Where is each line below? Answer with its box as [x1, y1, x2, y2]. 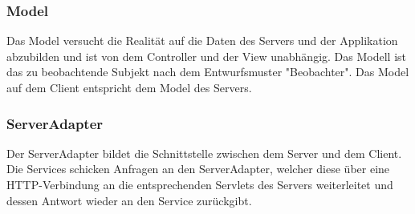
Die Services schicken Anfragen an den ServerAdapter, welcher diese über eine [6, 160, 390, 177]
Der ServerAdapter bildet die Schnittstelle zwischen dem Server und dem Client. [6, 144, 402, 161]
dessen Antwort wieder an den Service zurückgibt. [6, 192, 252, 208]
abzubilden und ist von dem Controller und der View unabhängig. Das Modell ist [6, 47, 406, 64]
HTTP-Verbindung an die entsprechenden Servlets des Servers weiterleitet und [6, 176, 393, 192]
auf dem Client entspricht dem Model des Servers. [6, 79, 252, 95]
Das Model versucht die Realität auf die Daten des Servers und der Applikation [6, 32, 398, 49]
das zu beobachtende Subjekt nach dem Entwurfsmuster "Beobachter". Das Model [6, 63, 409, 80]
